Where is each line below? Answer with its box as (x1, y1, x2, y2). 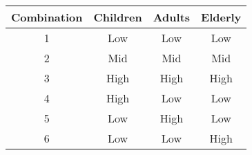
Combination (11, 9, 83, 25)
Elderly (201, 9, 242, 25)
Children (93, 9, 142, 25)
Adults (153, 9, 191, 25)
